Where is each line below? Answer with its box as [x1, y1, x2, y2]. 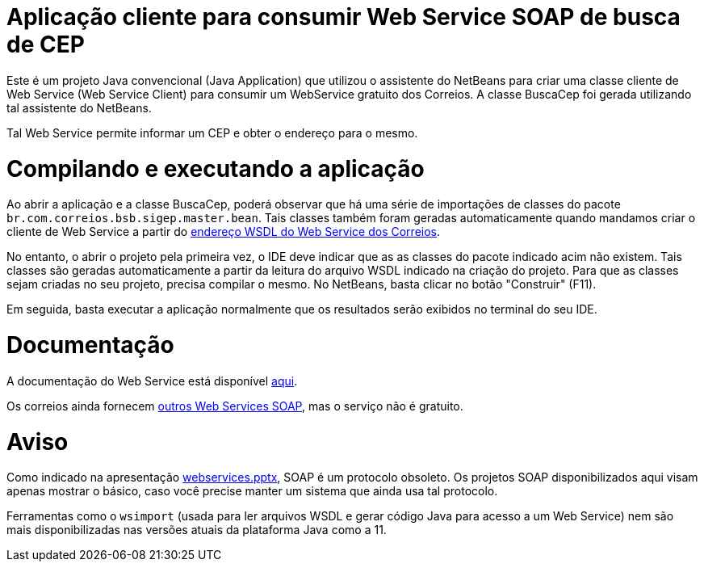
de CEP [6, 31, 85, 58]
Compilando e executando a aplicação [6, 154, 425, 183]
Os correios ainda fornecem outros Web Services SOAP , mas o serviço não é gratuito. [6, 398, 463, 413]
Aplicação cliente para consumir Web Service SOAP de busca [6, 3, 681, 31]
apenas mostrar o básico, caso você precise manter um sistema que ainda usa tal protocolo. [6, 484, 498, 499]
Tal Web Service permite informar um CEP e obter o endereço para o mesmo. [6, 125, 418, 140]
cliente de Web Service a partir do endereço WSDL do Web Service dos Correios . [6, 225, 441, 239]
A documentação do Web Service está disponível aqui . [6, 373, 298, 388]
